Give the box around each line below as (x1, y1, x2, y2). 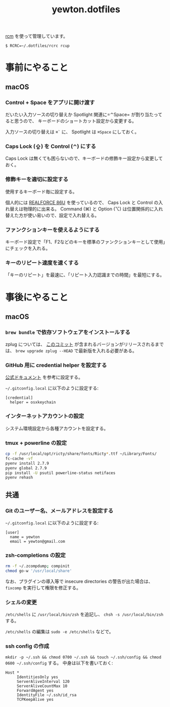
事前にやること (5, 62, 69, 74)
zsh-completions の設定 (5, 551, 66, 559)
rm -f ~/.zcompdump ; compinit (5, 564, 70, 569)
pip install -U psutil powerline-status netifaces (5, 470, 116, 476)
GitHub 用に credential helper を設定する (5, 362, 107, 369)
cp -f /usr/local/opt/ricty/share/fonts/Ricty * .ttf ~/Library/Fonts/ (5, 452, 157, 457)
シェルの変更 (5, 598, 37, 606)
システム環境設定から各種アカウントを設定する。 (5, 425, 109, 431)
